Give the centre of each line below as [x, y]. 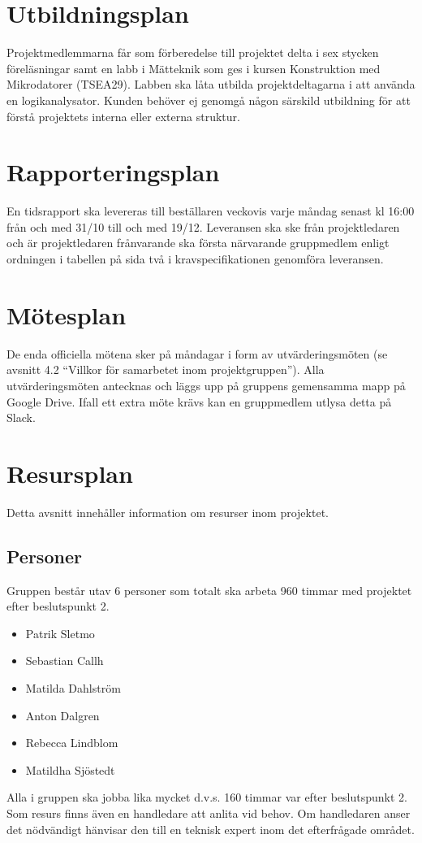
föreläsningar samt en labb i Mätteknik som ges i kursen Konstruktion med [194, 68]
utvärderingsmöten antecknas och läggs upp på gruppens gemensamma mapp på [206, 385]
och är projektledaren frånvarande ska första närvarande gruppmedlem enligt [198, 243]
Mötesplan [67, 314]
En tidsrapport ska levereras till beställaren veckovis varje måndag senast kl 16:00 [211, 211]
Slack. [21, 417]
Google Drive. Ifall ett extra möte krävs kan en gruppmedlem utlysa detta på [199, 401]
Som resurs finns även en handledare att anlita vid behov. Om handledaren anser [209, 813]
